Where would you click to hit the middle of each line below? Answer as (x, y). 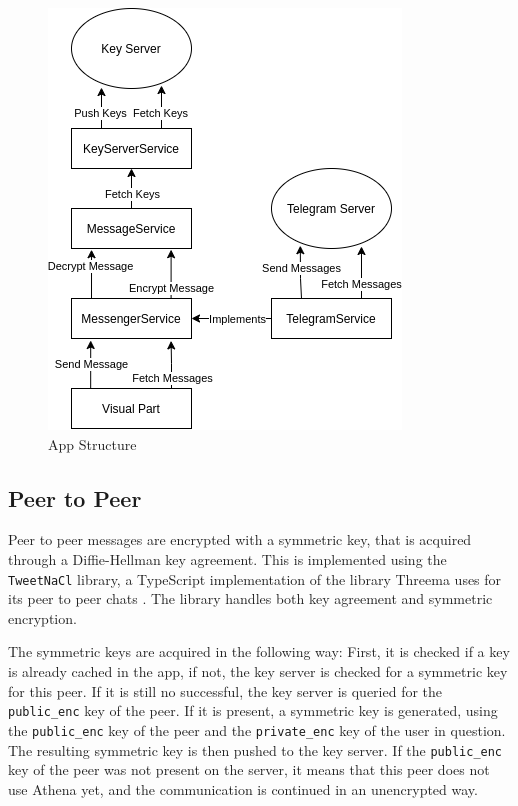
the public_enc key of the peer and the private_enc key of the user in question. (257, 729)
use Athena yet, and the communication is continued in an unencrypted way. (243, 788)
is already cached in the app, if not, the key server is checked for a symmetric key (258, 671)
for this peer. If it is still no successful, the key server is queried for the (225, 690)
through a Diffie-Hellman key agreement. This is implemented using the (227, 558)
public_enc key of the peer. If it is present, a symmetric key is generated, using (253, 710)
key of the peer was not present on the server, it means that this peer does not (249, 769)
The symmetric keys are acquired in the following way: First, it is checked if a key (259, 651)
